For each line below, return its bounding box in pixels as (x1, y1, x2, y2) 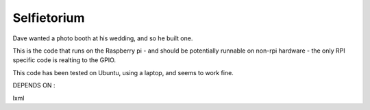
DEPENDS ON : (12, 81, 56, 90)
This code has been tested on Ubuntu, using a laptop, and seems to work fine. (12, 68, 234, 77)
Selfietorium (12, 10, 85, 25)
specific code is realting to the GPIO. (12, 56, 116, 64)
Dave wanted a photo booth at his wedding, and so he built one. (12, 34, 193, 42)
